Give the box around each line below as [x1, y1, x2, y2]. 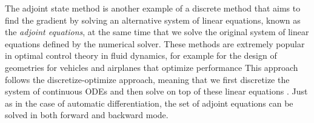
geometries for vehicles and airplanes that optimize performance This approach [5, 61, 298, 73]
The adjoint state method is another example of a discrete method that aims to [5, 2, 301, 14]
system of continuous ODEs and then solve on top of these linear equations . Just [5, 85, 308, 98]
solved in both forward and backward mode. [5, 108, 169, 121]
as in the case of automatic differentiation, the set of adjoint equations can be [5, 96, 293, 109]
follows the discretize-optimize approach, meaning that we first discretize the [5, 73, 290, 85]
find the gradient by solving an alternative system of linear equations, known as [5, 13, 301, 26]
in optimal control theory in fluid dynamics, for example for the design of [5, 49, 277, 62]
